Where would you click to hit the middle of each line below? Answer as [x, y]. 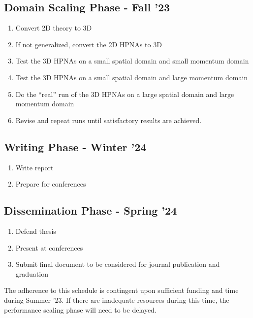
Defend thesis [36, 231]
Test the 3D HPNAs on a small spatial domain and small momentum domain [132, 61]
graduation [32, 273]
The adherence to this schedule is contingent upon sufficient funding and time [121, 290]
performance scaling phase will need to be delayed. [80, 309]
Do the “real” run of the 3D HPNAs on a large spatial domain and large [125, 94]
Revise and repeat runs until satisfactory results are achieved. [109, 120]
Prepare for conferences [51, 184]
